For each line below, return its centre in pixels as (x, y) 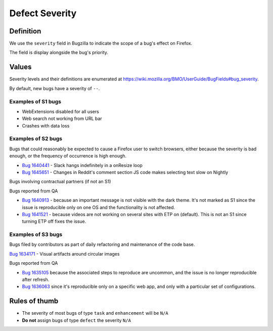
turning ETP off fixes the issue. (54, 221)
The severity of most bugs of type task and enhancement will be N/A (95, 313)
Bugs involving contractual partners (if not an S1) (60, 182)
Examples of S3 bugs (36, 234)
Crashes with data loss (46, 126)
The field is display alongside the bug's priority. (59, 53)
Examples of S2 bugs (36, 139)
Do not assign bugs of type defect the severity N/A (77, 320)
